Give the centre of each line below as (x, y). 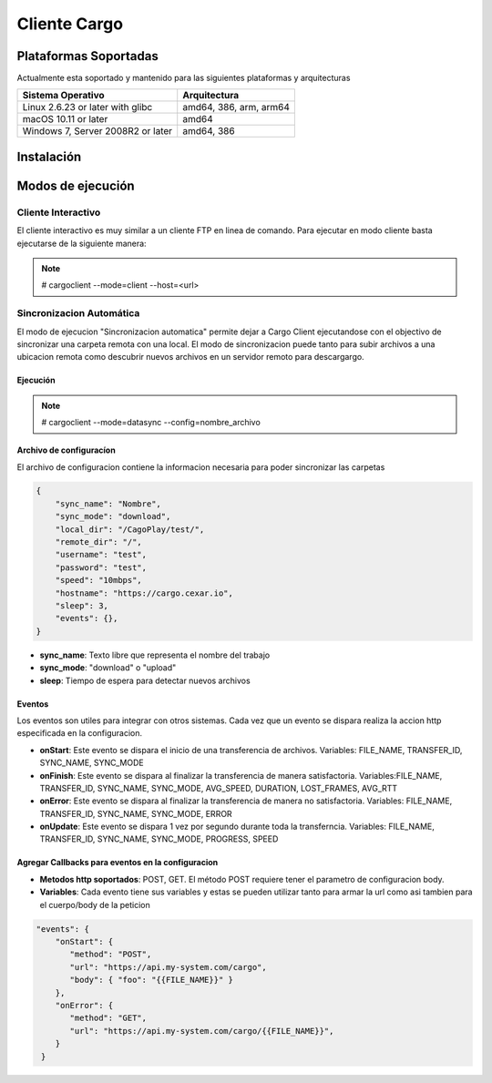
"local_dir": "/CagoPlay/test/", (130, 529)
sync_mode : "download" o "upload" (108, 668)
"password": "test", (101, 567)
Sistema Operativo (63, 96)
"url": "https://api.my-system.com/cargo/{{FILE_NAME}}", (202, 1031)
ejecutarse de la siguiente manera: (82, 243)
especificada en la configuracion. (80, 733)
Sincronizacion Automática (78, 313)
